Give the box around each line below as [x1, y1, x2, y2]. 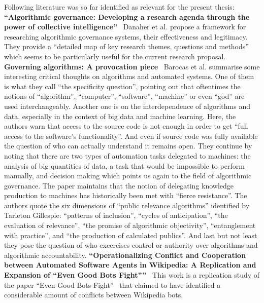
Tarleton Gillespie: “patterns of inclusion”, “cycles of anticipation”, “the [4, 210, 228, 220]
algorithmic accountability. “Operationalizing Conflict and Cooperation [4, 249, 246, 260]
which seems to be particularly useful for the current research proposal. [4, 51, 226, 61]
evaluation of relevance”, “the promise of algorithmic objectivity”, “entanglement [4, 220, 256, 231]
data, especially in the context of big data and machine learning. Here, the [4, 110, 236, 121]
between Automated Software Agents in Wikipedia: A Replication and [4, 259, 256, 270]
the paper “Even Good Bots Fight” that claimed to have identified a [4, 279, 221, 290]
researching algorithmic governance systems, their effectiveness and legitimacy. [4, 31, 248, 42]
